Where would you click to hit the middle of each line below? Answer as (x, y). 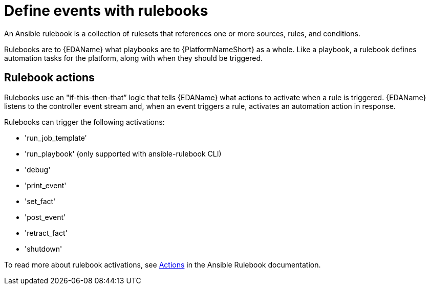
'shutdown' (44, 249)
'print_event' (46, 185)
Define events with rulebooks (106, 11)
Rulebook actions (49, 78)
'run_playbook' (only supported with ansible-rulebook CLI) (123, 153)
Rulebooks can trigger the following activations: (84, 122)
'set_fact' (40, 201)
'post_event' (45, 217)
